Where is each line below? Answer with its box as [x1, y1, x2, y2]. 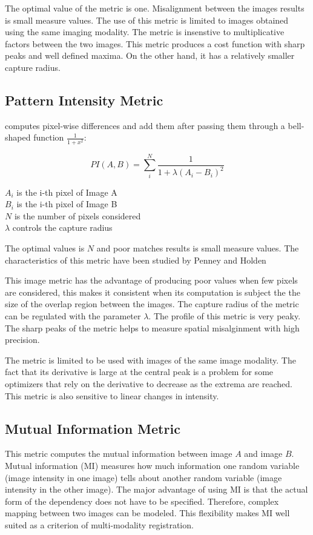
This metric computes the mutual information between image [5, 447, 232, 460]
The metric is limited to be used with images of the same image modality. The [5, 353, 296, 366]
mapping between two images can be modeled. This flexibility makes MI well [5, 507, 290, 519]
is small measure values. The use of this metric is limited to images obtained [5, 13, 289, 26]
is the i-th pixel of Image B [16, 198, 117, 210]
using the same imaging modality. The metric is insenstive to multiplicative [5, 25, 285, 38]
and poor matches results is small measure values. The [96, 242, 299, 254]
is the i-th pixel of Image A [16, 185, 117, 198]
